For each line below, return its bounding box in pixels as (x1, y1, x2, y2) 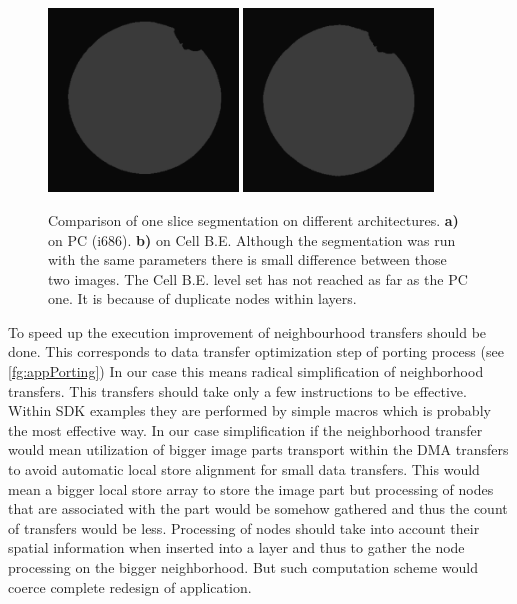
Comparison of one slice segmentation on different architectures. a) (48, 209, 459, 230)
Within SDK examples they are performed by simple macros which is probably (8, 400, 491, 421)
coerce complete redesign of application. (8, 576, 252, 597)
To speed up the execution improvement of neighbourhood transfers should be (8, 321, 487, 342)
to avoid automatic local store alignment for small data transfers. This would (8, 459, 480, 480)
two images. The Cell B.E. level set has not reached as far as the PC (48, 268, 468, 289)
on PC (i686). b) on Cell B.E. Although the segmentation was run (48, 229, 456, 250)
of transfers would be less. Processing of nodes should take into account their (8, 517, 480, 538)
